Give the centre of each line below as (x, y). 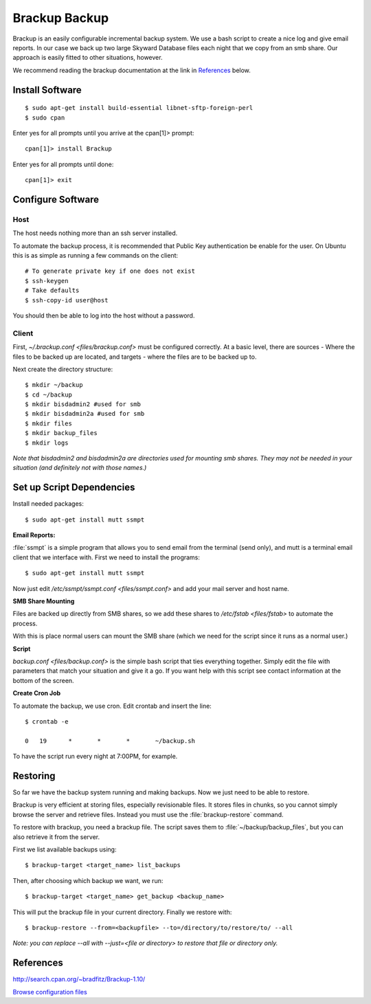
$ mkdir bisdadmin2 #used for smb (83, 404)
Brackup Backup (61, 18)
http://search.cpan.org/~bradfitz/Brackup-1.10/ (79, 979)
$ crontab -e (47, 721)
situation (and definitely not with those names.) (80, 468)
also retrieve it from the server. (56, 837)
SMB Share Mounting (44, 601)
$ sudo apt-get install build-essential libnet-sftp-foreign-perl (139, 108)
